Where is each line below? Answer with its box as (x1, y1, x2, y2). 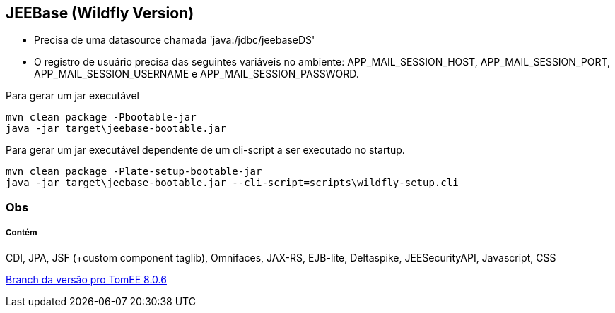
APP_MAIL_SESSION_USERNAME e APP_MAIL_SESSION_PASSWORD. (34, 68, 359, 80)
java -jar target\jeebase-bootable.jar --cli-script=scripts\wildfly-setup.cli (6, 177, 459, 189)
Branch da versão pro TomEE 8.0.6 (6, 273, 167, 286)
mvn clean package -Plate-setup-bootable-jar (6, 166, 262, 178)
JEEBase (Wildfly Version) (6, 4, 194, 22)
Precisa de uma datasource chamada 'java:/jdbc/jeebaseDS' (34, 34, 315, 47)
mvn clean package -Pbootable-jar (6, 111, 197, 123)
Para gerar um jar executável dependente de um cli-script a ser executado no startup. (6, 144, 405, 156)
